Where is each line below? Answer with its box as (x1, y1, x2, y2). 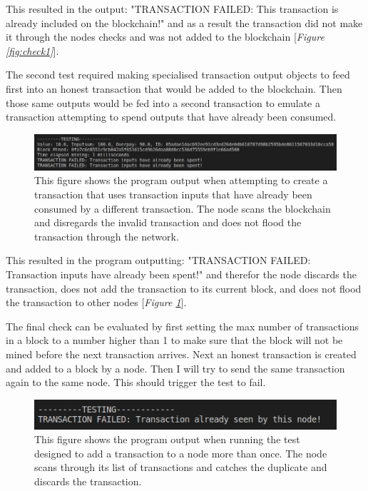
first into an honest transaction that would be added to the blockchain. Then (6, 81, 342, 96)
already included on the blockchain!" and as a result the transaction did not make (6, 15, 363, 30)
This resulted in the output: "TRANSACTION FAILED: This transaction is (6, 1, 339, 16)
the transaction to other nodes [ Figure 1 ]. (6, 295, 187, 310)
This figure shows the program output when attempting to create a (34, 173, 328, 188)
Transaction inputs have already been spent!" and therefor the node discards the (6, 266, 357, 281)
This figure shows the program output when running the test (34, 432, 300, 447)
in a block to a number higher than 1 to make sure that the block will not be (6, 333, 343, 348)
